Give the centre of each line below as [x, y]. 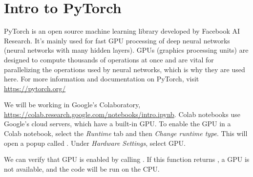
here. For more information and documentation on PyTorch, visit [102, 79]
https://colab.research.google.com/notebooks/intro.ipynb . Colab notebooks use [122, 114]
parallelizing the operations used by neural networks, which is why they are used [125, 69]
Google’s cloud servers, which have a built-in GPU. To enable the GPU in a [117, 124]
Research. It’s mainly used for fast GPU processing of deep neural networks [117, 40]
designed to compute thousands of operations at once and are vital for [109, 59]
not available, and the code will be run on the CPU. [82, 168]
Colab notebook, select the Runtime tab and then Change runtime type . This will [126, 133]
